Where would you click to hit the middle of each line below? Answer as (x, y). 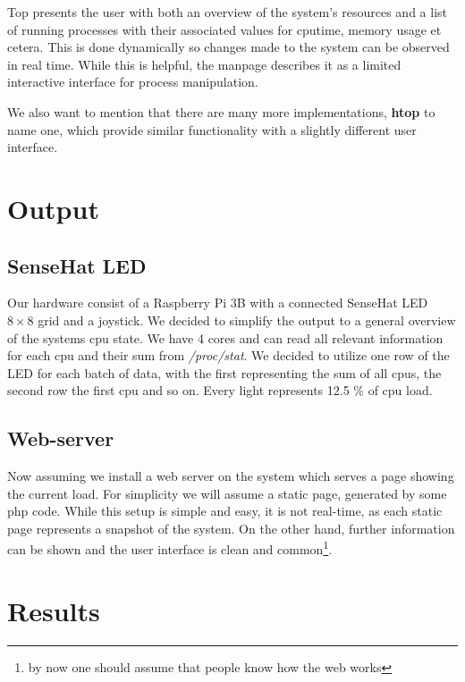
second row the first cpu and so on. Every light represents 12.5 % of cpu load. (220, 390)
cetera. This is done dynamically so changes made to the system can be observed (228, 47)
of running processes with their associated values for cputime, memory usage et (224, 29)
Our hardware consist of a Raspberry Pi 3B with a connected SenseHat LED (218, 303)
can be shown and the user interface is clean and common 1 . (170, 548)
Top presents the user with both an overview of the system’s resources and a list (227, 12)
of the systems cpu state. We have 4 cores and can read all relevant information (225, 337)
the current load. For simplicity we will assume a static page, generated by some (227, 493)
